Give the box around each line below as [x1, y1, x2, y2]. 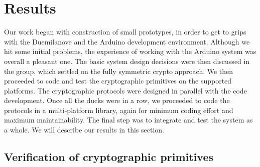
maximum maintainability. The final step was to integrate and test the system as [4, 114, 253, 125]
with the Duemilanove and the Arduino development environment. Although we [4, 36, 250, 46]
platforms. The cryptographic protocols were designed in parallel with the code [4, 85, 247, 95]
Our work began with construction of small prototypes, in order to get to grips [4, 26, 246, 37]
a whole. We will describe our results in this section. [4, 124, 164, 135]
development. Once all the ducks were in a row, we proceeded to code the [4, 95, 230, 105]
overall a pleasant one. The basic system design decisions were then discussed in [4, 55, 250, 66]
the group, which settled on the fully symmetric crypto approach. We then [4, 65, 233, 76]
